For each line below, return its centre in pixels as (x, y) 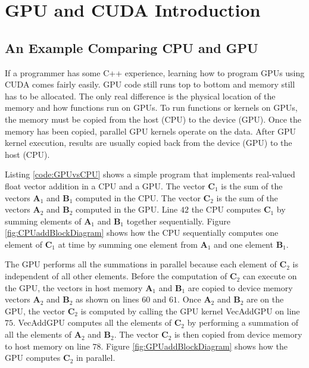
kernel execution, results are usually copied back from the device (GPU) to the (149, 143)
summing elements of (43, 221)
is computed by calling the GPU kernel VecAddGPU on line (190, 311)
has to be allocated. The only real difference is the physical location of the (140, 96)
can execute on (270, 276)
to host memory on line (47, 346)
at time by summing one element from (128, 244)
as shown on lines (107, 299)
